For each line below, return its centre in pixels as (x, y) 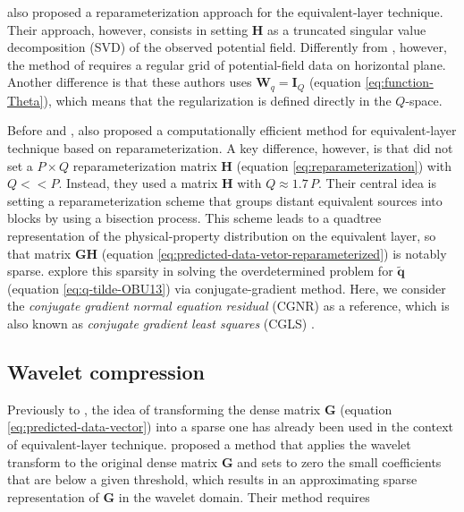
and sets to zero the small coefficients (339, 461)
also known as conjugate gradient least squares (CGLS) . (161, 323)
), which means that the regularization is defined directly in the (217, 100)
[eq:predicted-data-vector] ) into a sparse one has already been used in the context (231, 427)
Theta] (25, 100)
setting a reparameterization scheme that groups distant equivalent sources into (225, 200)
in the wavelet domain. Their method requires (244, 496)
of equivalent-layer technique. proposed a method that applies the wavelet (209, 444)
